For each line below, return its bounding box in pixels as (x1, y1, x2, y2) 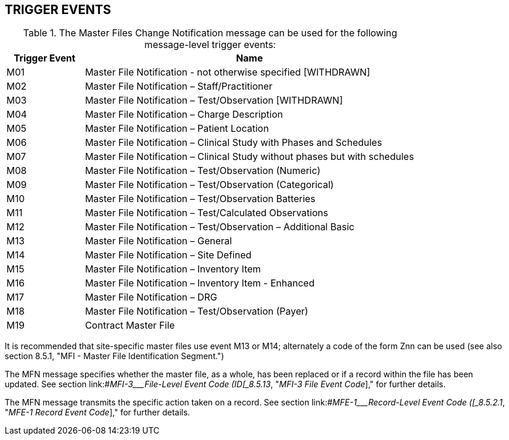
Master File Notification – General (85, 235, 232, 247)
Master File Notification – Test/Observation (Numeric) (85, 165, 321, 177)
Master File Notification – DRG (85, 291, 217, 303)
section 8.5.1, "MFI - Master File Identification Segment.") (5, 351, 224, 361)
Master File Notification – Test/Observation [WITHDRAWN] (85, 94, 343, 107)
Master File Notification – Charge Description (85, 108, 283, 121)
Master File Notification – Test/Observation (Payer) (85, 305, 309, 318)
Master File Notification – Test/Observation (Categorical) (85, 179, 334, 191)
